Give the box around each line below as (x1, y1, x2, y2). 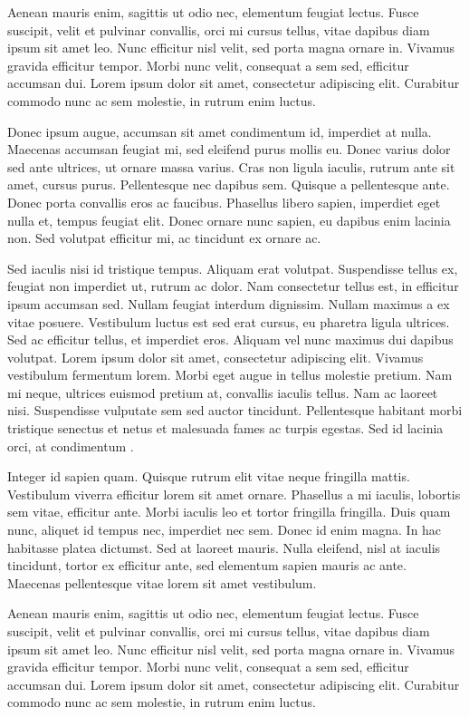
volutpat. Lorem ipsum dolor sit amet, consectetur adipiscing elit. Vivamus (7, 347, 424, 366)
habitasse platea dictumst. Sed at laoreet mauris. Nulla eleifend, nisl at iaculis (7, 538, 441, 557)
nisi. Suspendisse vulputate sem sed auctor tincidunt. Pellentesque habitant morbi (7, 401, 463, 420)
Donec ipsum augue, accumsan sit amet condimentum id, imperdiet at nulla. (7, 121, 432, 140)
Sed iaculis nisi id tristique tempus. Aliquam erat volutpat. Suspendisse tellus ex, (7, 258, 458, 277)
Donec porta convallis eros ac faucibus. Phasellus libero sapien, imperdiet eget (7, 192, 441, 211)
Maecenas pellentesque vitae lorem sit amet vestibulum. (7, 573, 317, 592)
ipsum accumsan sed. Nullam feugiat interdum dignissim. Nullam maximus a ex (7, 294, 450, 313)
